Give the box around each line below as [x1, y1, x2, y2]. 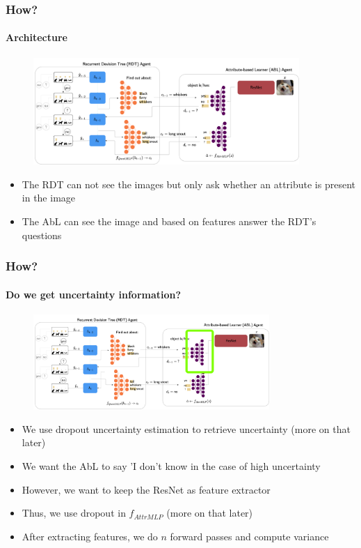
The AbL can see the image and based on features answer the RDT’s [22, 213, 316, 228]
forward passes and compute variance [170, 528, 329, 543]
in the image [22, 190, 76, 205]
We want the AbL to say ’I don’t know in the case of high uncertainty [22, 459, 321, 473]
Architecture [6, 30, 67, 45]
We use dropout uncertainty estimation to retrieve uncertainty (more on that [22, 421, 351, 436]
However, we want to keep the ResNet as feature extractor [22, 482, 271, 496]
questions [22, 227, 62, 242]
